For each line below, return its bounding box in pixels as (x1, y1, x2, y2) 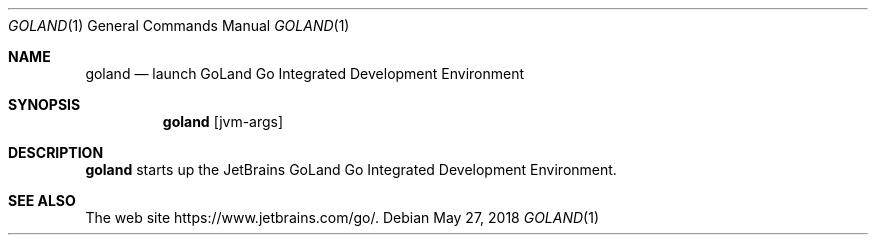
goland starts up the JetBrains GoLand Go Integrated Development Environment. (85, 161, 617, 178)
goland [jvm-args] (162, 113, 284, 130)
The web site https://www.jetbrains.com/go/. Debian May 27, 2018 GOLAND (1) (85, 209, 600, 226)
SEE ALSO (8, 192, 76, 209)
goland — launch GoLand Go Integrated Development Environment (85, 65, 525, 82)
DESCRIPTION (8, 144, 104, 161)
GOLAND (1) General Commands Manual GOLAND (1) (8, 17, 350, 34)
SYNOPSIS (8, 96, 81, 113)
